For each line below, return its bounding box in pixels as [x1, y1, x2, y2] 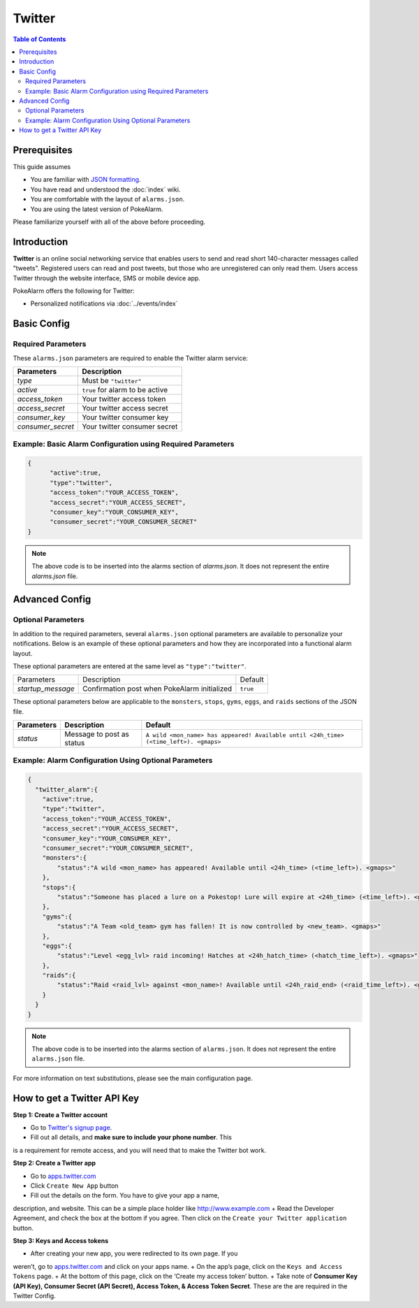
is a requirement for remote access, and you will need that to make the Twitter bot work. [13, 1146, 267, 1154]
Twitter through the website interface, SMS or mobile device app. [13, 273, 200, 282]
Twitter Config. [13, 1291, 56, 1300]
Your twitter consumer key [81, 412, 169, 422]
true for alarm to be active [81, 385, 168, 394]
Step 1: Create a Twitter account [13, 1110, 108, 1119]
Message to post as [64, 729, 129, 739]
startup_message [17, 684, 75, 693]
